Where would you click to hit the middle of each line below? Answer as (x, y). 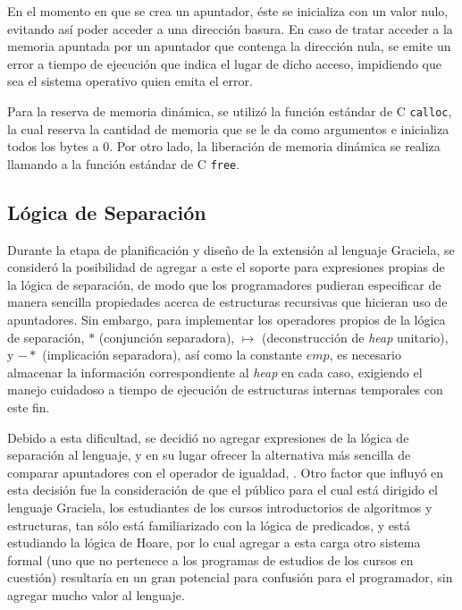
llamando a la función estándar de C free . (124, 163)
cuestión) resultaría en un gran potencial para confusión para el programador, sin (230, 577)
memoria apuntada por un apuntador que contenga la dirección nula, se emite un (229, 46)
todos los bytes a (53, 146)
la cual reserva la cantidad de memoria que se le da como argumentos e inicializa (228, 128)
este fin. (29, 407)
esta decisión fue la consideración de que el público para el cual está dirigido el (223, 490)
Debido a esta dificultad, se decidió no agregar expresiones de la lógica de (208, 437)
